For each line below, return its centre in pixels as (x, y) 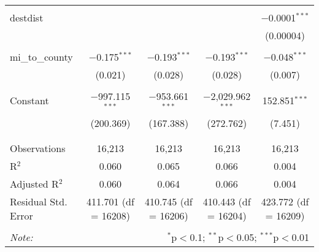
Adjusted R (34, 183)
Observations (38, 148)
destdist (27, 17)
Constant (29, 101)
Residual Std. (39, 201)
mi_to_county (41, 57)
